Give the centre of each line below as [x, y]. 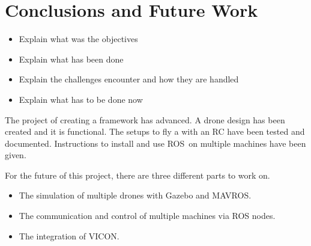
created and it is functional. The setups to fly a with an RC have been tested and [155, 131]
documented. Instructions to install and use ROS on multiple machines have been [155, 143]
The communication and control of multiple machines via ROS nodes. [147, 216]
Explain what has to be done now [81, 99]
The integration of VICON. [69, 235]
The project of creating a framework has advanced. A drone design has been [145, 119]
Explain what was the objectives [78, 39]
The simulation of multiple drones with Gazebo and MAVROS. [135, 195]
